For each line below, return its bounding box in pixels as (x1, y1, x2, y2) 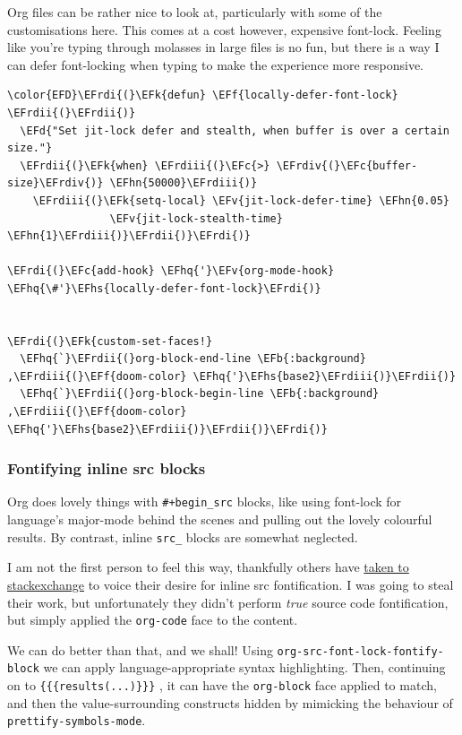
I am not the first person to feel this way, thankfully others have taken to (7, 558, 409, 576)
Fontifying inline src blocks (7, 457, 206, 480)
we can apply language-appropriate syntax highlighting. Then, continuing (43, 658, 446, 677)
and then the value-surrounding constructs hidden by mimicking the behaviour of (7, 693, 453, 712)
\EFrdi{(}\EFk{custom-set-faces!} (7, 334, 213, 348)
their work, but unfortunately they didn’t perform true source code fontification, (7, 592, 449, 611)
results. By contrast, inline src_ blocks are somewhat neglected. (7, 527, 358, 546)
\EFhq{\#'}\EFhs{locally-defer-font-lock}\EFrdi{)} (7, 281, 321, 295)
